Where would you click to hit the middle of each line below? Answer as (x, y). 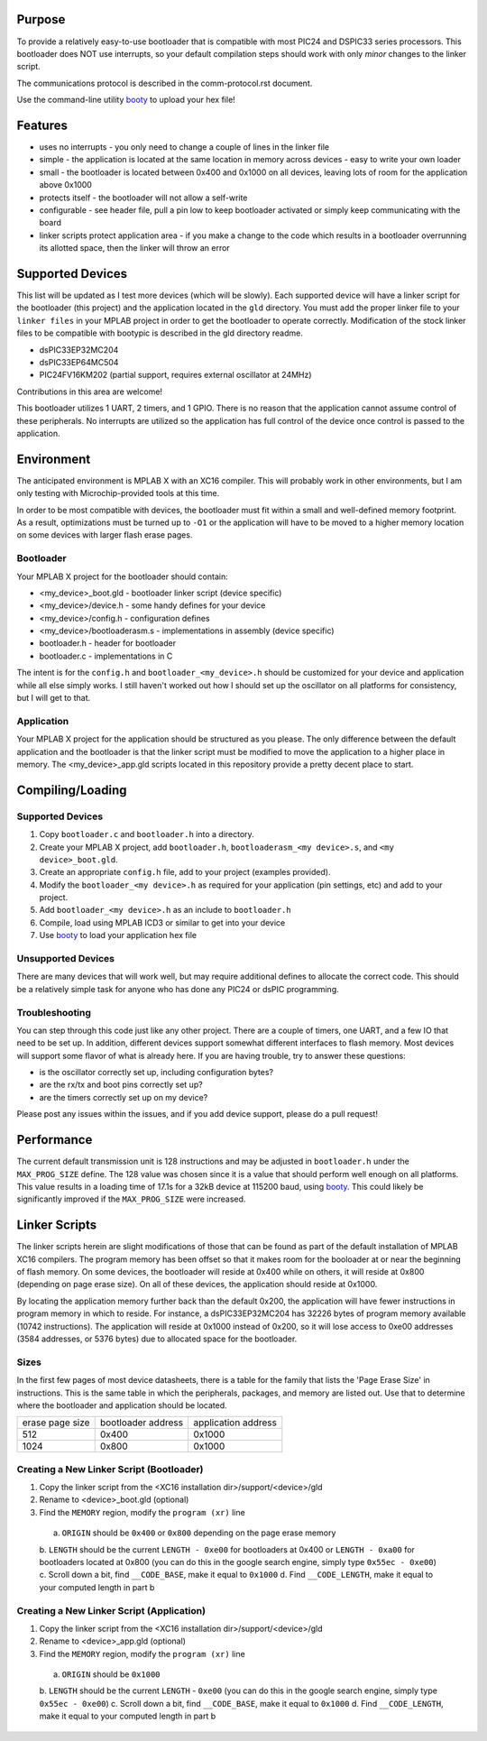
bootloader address (142, 1423)
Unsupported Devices (65, 959)
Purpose (41, 19)
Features (42, 125)
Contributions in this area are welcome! (89, 391)
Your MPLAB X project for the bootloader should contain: (123, 576)
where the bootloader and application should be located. (122, 1405)
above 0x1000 (65, 185)
